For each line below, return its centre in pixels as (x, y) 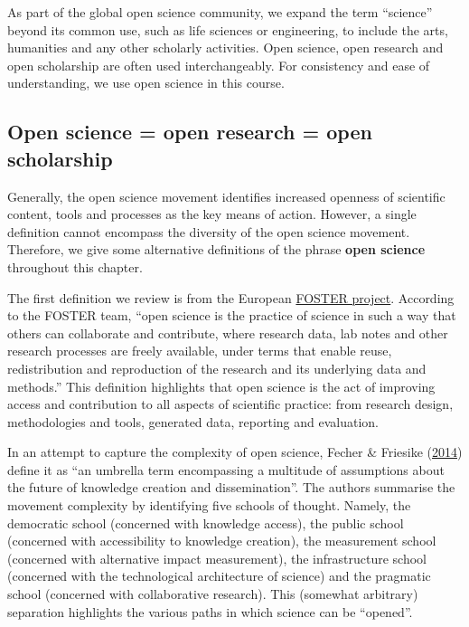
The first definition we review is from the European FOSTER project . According (231, 297)
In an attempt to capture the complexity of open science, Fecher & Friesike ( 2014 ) (235, 452)
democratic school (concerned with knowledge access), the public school (206, 522)
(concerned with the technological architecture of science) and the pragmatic (219, 576)
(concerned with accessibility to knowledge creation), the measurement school (222, 541)
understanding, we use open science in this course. (146, 83)
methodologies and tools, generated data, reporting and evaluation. (193, 421)
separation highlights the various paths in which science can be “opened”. (210, 611)
